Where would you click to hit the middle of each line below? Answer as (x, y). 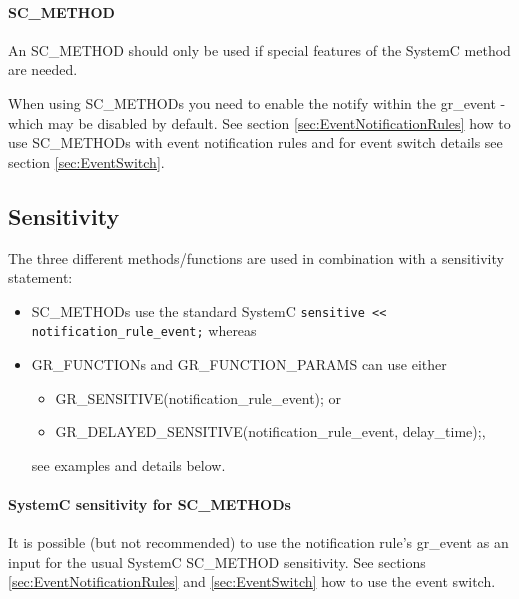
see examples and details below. (128, 464)
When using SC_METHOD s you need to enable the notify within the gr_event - (257, 102)
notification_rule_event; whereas (144, 330)
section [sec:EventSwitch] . (86, 161)
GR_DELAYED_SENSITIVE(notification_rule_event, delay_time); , (270, 431)
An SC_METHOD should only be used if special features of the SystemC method (259, 49)
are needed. (43, 69)
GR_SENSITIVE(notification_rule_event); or (198, 397)
